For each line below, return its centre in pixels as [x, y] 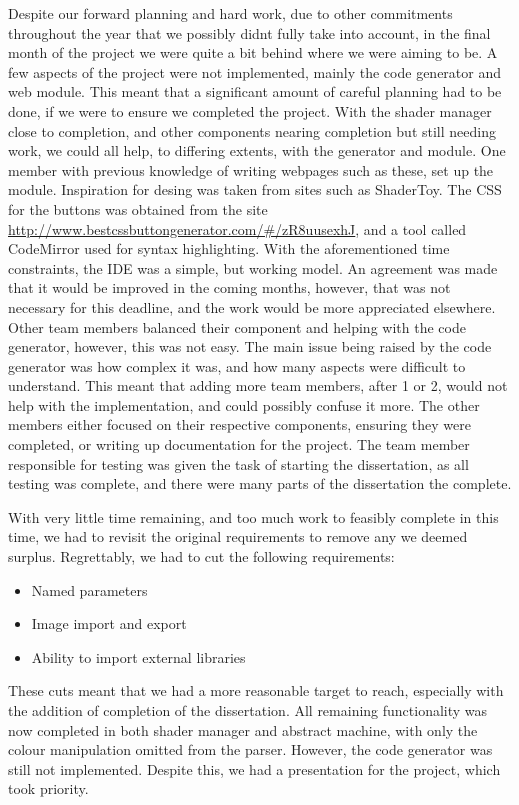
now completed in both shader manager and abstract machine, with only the [243, 729]
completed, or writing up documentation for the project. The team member [239, 444]
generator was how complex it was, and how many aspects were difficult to [237, 365]
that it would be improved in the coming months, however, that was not [229, 287]
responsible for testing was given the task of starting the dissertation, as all [238, 463]
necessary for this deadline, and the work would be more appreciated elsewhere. [252, 306]
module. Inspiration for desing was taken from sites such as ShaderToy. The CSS [255, 189]
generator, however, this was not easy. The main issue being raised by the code [250, 346]
